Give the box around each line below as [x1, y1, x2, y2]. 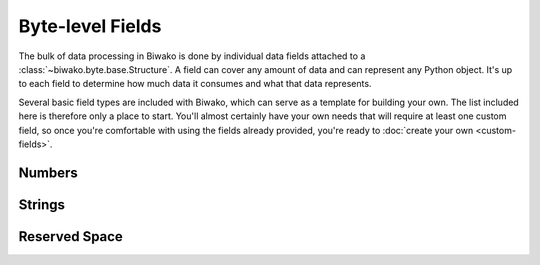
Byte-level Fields [18, 15, 162, 37]
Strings [18, 196, 65, 213]
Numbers [18, 164, 79, 181]
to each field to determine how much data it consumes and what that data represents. [18, 78, 372, 90]
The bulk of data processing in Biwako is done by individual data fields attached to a [18, 50, 366, 62]
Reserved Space [18, 228, 124, 245]
